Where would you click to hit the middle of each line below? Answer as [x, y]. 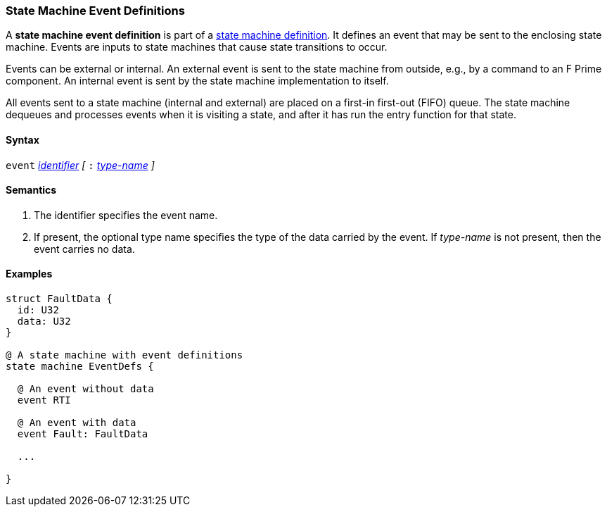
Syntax [23, 139]
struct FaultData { [59, 299]
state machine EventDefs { [80, 367]
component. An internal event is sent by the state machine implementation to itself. [197, 81]
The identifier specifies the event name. [126, 215]
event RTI [44, 400]
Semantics [31, 190]
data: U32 [44, 321]
